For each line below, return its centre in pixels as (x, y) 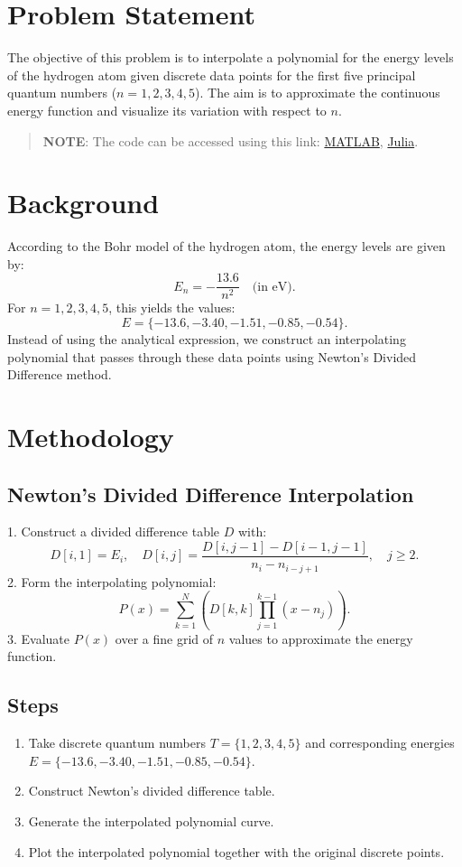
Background (83, 203)
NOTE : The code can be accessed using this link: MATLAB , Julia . (231, 140)
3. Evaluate (39, 638)
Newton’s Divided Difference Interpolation (211, 494)
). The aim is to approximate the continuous (318, 93)
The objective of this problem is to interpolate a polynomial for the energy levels (231, 57)
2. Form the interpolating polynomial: (112, 581)
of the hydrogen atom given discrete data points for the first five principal (212, 75)
